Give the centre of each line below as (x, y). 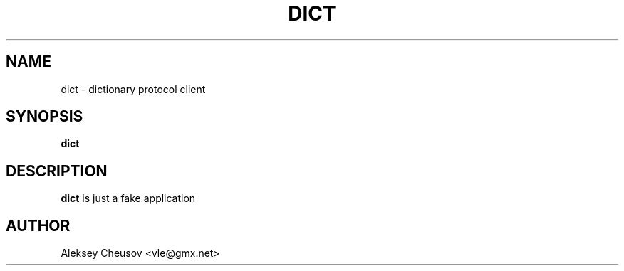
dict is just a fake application (128, 198)
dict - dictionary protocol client (133, 89)
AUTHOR (38, 225)
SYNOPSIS (45, 117)
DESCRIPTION (57, 171)
